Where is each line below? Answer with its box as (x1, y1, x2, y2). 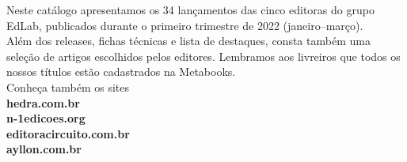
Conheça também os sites (6, 78, 129, 95)
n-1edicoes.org (6, 110, 86, 126)
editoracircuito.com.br (6, 125, 130, 141)
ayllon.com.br (6, 141, 82, 157)
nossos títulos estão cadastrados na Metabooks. (6, 63, 236, 80)
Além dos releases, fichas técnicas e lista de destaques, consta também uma (6, 32, 371, 49)
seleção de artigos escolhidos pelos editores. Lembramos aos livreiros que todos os (6, 47, 401, 64)
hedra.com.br (6, 94, 80, 111)
